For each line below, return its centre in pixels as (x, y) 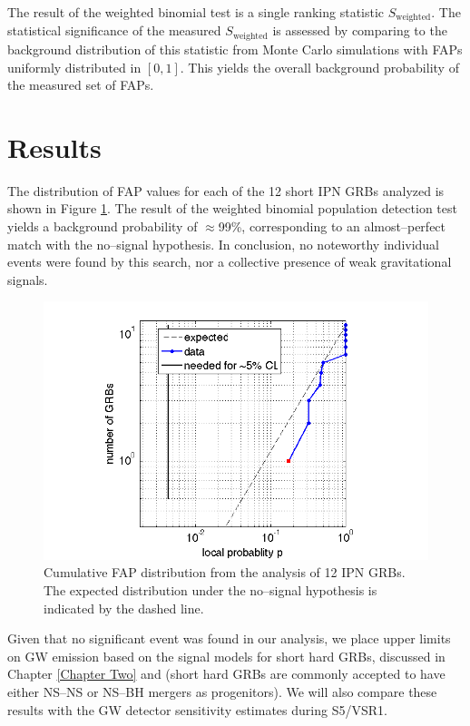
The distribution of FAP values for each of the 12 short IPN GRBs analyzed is (226, 190)
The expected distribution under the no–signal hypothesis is (211, 589)
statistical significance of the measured (114, 30)
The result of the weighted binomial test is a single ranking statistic (196, 12)
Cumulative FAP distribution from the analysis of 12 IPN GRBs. (225, 572)
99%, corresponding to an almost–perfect (332, 226)
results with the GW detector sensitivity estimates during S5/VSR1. (197, 709)
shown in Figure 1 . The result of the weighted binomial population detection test (232, 208)
